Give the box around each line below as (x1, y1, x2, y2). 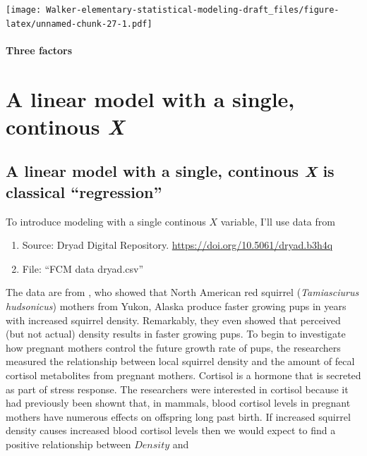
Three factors (6, 42, 73, 57)
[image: (6, 5, 42, 15)
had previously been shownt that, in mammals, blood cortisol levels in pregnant (6, 395, 351, 410)
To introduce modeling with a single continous (6, 214, 206, 228)
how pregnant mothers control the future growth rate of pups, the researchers (6, 340, 341, 355)
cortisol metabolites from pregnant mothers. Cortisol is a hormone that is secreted (6, 368, 361, 382)
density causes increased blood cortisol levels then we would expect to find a (6, 423, 336, 438)
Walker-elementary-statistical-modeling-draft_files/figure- (46, 5, 339, 15)
